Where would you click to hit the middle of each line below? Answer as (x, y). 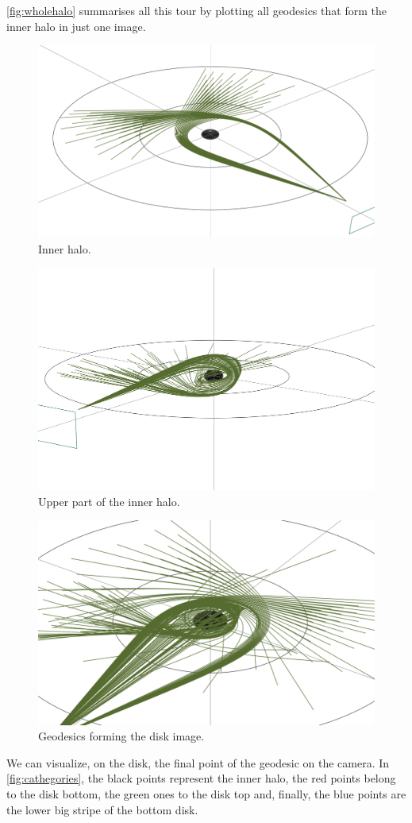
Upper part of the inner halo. (109, 501)
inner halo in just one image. (76, 26)
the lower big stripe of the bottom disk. (102, 809)
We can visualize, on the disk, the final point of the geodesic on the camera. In (198, 762)
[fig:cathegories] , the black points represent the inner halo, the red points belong (201, 778)
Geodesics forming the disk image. (121, 736)
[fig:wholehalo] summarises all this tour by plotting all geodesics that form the (196, 10)
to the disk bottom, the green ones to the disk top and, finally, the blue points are (206, 794)
